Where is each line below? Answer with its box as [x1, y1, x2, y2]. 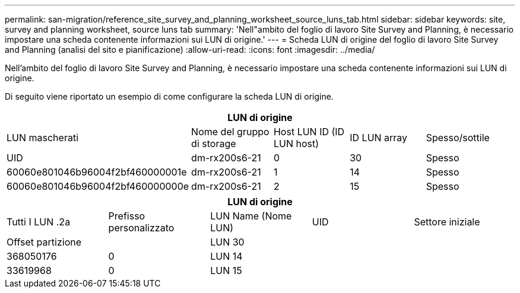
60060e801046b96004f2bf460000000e [7, 180, 189, 192]
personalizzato [108, 222, 175, 234]
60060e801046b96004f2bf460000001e [7, 166, 187, 178]
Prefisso [108, 210, 145, 222]
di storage [191, 138, 236, 149]
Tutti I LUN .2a [7, 216, 71, 228]
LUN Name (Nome [210, 210, 292, 222]
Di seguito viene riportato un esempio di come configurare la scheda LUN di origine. [5, 91, 334, 101]
